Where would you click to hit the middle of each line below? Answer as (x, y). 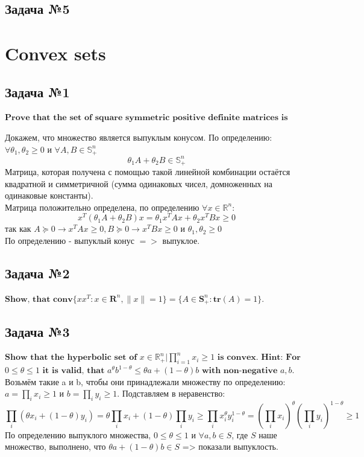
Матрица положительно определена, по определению (102, 207)
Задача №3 (37, 331)
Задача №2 (37, 273)
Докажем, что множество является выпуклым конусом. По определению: (139, 137)
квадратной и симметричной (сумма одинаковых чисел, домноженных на (139, 183)
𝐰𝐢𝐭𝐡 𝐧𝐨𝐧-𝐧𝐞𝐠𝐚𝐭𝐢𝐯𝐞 (240, 371)
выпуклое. (181, 240)
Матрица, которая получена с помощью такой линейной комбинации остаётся (148, 171)
